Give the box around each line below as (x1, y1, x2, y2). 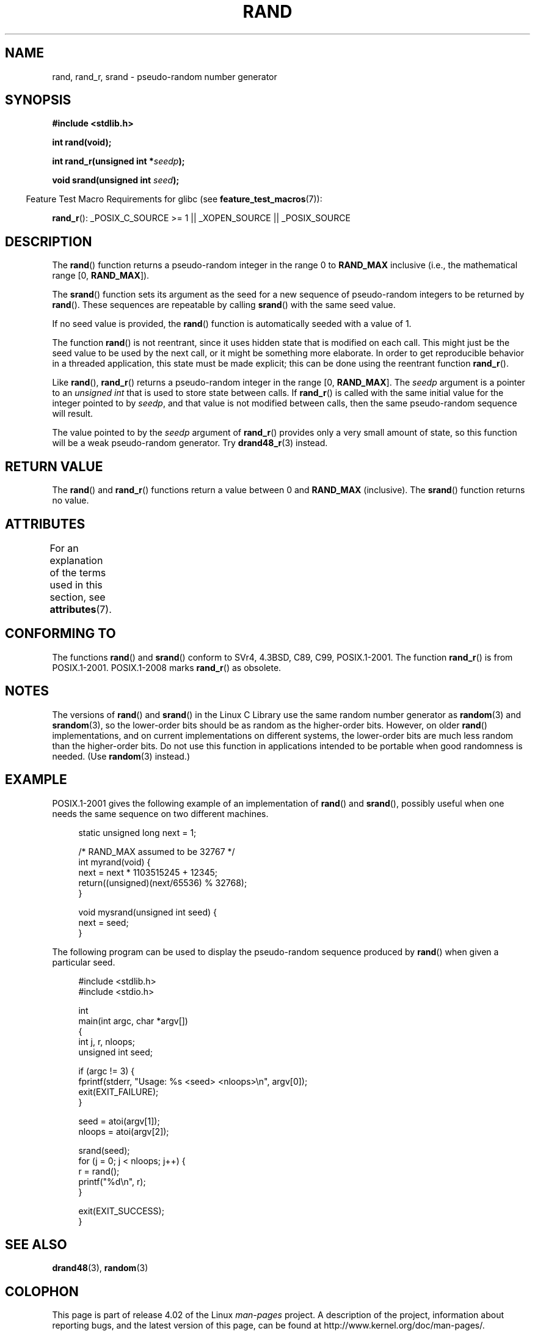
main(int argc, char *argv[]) (78, 1015, 188, 1026)
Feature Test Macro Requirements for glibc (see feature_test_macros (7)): (26, 194, 322, 205)
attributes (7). (49, 603, 112, 615)
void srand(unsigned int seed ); (52, 175, 180, 186)
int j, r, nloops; (78, 1036, 135, 1047)
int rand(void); (52, 137, 112, 148)
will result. (52, 408, 93, 419)
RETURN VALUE (5, 458, 103, 474)
